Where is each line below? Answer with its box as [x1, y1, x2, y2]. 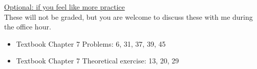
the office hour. [4, 21, 51, 32]
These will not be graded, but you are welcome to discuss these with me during [4, 11, 253, 22]
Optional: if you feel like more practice [4, 2, 125, 12]
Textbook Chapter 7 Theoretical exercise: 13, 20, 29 [16, 55, 179, 66]
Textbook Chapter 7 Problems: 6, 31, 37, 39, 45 [16, 38, 166, 49]
